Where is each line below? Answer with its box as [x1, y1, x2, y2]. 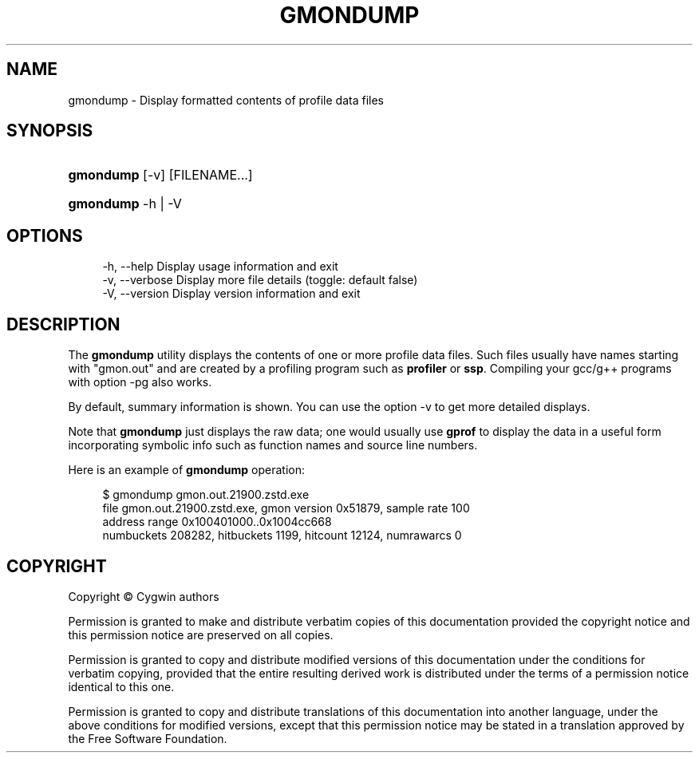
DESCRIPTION [6, 314, 120, 334]
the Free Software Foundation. [68, 731, 227, 745]
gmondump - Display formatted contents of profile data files [68, 93, 384, 107]
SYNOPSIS [6, 121, 93, 141]
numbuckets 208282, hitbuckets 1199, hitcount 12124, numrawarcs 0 [102, 528, 462, 543]
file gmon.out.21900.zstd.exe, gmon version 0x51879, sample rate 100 [102, 501, 470, 516]
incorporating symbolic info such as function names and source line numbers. [68, 438, 478, 453]
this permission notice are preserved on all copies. [68, 627, 334, 642]
